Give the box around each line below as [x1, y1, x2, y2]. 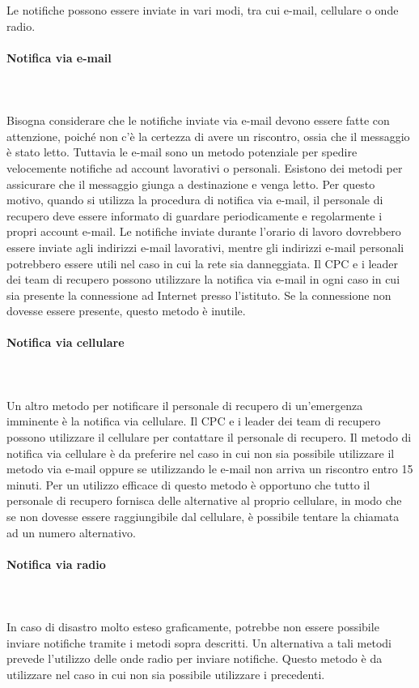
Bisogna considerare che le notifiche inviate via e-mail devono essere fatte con [6, 112, 390, 129]
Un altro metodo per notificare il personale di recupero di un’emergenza [6, 396, 363, 413]
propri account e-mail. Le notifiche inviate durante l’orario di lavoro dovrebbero [6, 223, 401, 240]
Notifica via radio [6, 555, 106, 572]
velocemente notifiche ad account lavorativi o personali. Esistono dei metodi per [6, 159, 403, 176]
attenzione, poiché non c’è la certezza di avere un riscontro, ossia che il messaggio [6, 127, 410, 144]
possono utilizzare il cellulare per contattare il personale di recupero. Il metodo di [6, 429, 412, 446]
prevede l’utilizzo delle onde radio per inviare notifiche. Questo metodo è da [6, 650, 383, 667]
